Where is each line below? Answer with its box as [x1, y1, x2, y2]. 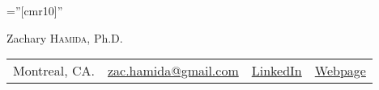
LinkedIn [251, 61, 302, 80]
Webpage [314, 61, 366, 80]
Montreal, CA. [13, 61, 95, 80]
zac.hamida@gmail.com [107, 61, 239, 80]
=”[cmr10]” [6, 2, 63, 18]
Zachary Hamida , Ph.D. [6, 29, 123, 46]
